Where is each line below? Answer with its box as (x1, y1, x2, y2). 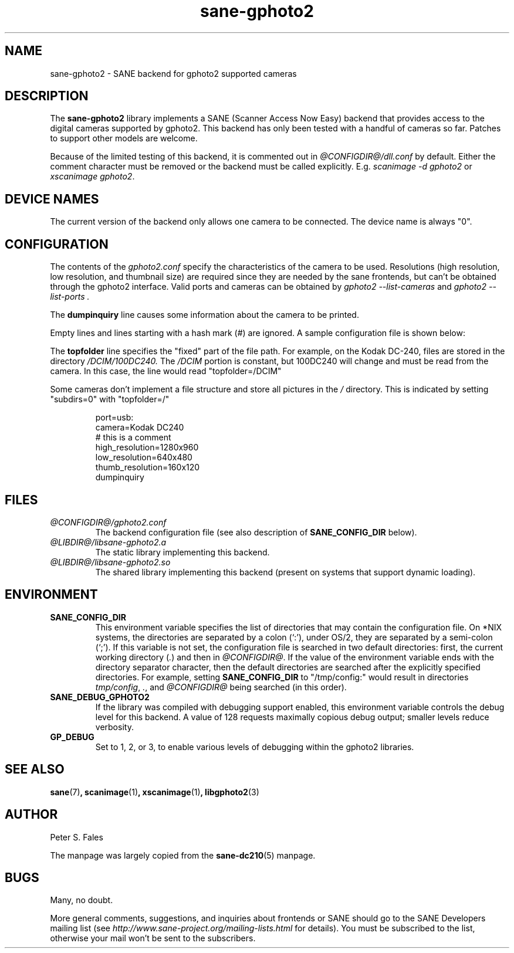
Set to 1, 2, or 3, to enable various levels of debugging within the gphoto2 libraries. (95, 741, 414, 752)
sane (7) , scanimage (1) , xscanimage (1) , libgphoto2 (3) (50, 786, 259, 797)
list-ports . (50, 291, 90, 302)
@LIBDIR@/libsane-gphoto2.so (50, 557, 171, 567)
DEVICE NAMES (5, 191, 99, 206)
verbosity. (95, 721, 134, 732)
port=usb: (95, 412, 134, 423)
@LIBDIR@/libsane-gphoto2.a (50, 537, 167, 547)
